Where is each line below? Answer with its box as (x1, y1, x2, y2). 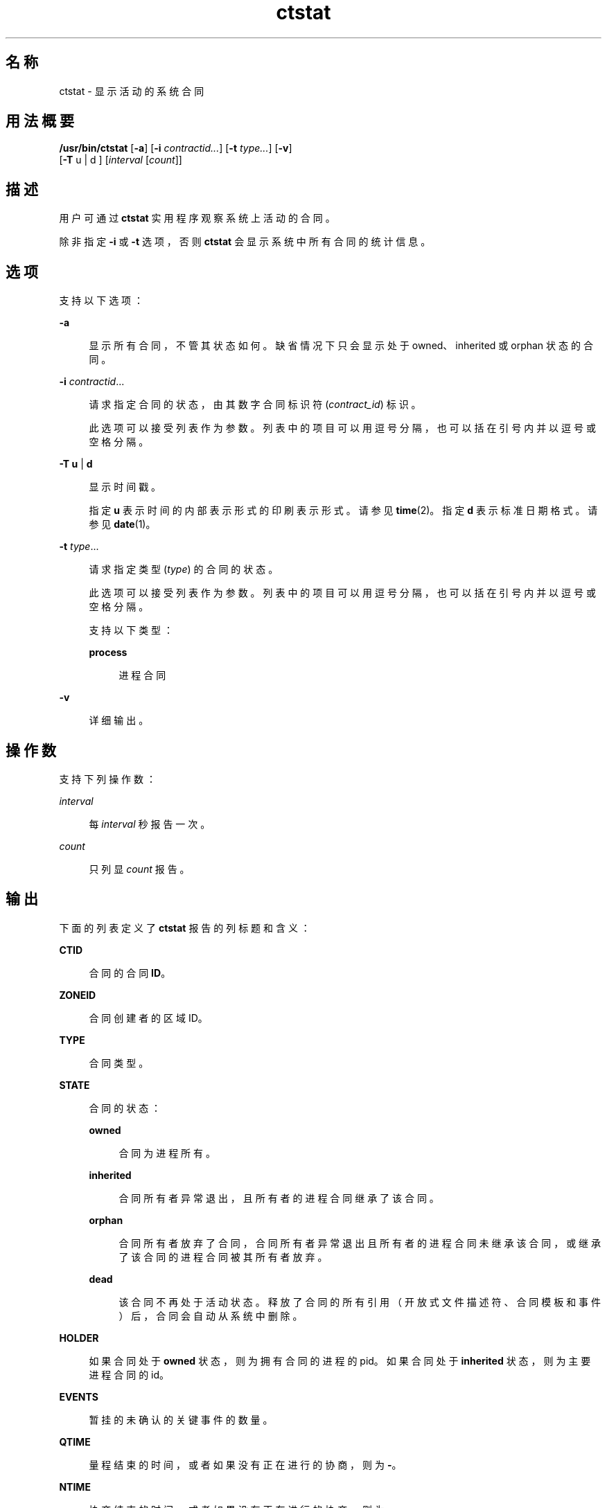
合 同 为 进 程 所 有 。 (118, 1146, 215, 1159)
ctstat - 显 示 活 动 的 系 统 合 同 (59, 85, 204, 97)
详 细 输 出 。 (89, 714, 149, 727)
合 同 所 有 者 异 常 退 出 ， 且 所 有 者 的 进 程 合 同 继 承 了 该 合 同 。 (118, 1191, 439, 1204)
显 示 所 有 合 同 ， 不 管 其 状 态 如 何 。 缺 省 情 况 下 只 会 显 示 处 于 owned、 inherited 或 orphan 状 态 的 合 (89, 339, 593, 352)
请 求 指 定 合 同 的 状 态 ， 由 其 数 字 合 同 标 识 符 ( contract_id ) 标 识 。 (89, 398, 421, 411)
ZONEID (59, 988, 96, 1001)
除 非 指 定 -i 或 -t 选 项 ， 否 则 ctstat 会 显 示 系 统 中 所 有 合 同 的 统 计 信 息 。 (59, 236, 431, 248)
